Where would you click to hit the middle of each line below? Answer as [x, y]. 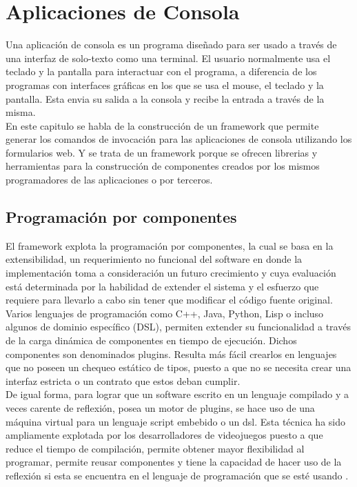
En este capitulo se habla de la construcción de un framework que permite [162, 125]
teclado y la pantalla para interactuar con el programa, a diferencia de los [161, 71]
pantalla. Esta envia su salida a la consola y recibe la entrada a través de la [165, 98]
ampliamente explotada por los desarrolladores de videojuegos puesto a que [164, 435]
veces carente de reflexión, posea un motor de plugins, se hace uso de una [160, 407]
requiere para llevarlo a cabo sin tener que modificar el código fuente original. [169, 300]
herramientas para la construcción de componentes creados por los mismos [163, 166]
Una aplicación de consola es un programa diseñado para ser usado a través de [171, 44]
